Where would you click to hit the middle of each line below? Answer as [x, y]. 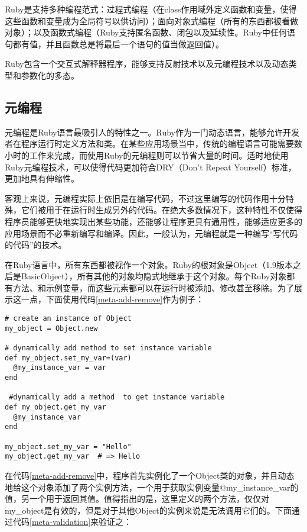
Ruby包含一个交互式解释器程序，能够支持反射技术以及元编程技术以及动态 [147, 64]
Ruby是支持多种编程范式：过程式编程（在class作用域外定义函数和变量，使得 [151, 9]
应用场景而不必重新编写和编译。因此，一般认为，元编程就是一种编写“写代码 [151, 233]
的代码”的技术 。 [36, 245]
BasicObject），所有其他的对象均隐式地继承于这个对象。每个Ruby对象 [154, 276]
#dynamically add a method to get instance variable [117, 397]
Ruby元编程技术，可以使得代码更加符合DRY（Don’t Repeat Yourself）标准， [151, 167]
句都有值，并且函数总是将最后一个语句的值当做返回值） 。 [114, 43]
